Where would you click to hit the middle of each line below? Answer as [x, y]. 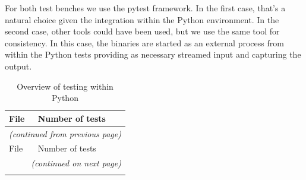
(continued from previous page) [65, 133]
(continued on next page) [76, 163]
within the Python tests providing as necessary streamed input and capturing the [153, 54]
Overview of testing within [65, 86]
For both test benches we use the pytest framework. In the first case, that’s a [145, 8]
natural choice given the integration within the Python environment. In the [142, 19]
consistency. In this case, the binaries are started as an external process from [144, 42]
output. [18, 66]
